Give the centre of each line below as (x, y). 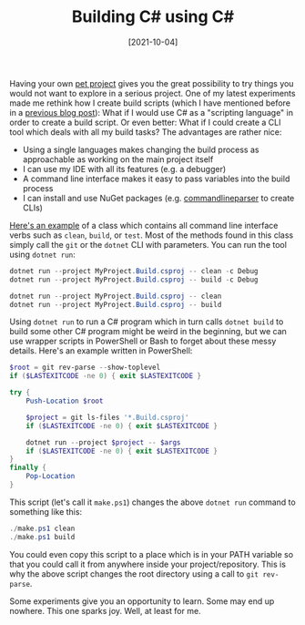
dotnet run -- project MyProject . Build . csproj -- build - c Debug (134, 280)
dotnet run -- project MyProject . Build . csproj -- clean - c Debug (134, 271)
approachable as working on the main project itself (118, 159)
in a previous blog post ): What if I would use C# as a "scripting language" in (152, 112)
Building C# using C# (153, 17)
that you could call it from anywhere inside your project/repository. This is (148, 564)
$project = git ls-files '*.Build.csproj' (107, 417)
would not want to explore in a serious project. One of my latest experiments (152, 93)
